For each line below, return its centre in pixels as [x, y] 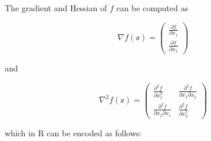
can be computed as [152, 8]
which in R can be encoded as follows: [73, 132]
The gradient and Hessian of [56, 8]
